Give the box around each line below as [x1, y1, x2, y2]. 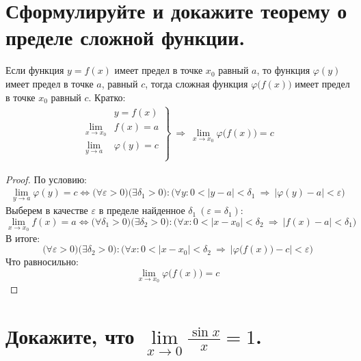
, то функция [256, 63, 310, 77]
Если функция [5, 63, 64, 77]
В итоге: [5, 230, 40, 245]
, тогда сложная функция [145, 76, 248, 90]
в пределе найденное [98, 203, 185, 217]
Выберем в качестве [5, 203, 88, 217]
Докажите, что [5, 322, 135, 350]
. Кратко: [88, 90, 126, 104]
